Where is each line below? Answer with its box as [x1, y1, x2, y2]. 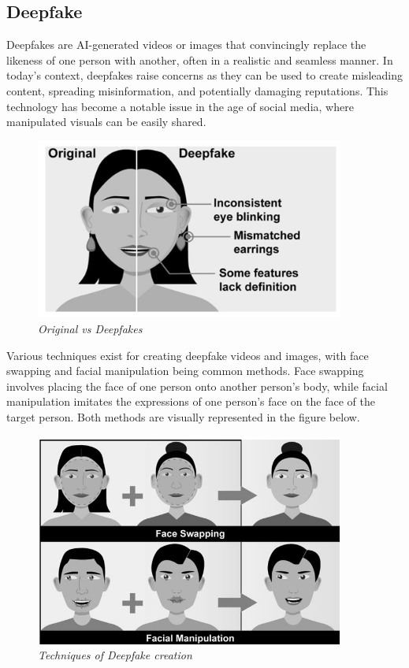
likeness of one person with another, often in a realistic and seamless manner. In [6, 51, 393, 68]
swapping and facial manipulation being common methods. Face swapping [6, 362, 364, 379]
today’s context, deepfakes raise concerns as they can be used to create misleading [6, 67, 403, 83]
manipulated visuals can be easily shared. [6, 113, 206, 130]
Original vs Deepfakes [38, 321, 143, 337]
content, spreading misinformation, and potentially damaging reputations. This [6, 82, 389, 98]
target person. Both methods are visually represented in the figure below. [6, 408, 360, 425]
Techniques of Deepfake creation [38, 647, 192, 663]
